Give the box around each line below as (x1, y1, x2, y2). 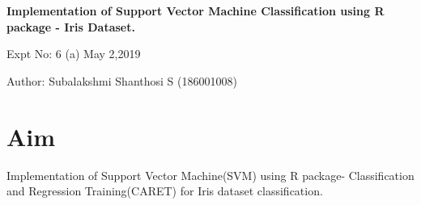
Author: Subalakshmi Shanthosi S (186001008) (6, 72, 237, 89)
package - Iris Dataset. (6, 18, 135, 35)
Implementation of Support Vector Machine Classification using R (6, 2, 385, 19)
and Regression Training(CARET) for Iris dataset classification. (6, 182, 323, 199)
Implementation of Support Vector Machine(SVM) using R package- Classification (6, 166, 415, 183)
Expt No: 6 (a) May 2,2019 (6, 45, 141, 62)
